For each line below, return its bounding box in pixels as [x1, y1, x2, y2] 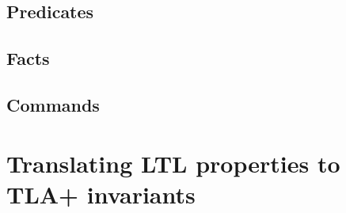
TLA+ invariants [6, 177, 196, 210]
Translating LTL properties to [6, 146, 340, 179]
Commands [6, 92, 100, 116]
